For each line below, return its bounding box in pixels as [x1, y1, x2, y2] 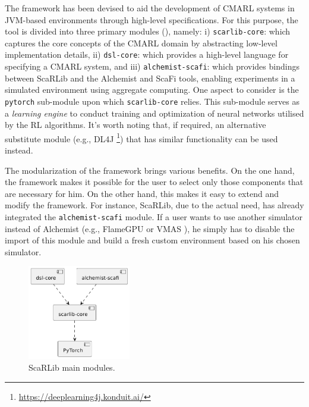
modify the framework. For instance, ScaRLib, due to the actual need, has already [5, 199, 304, 211]
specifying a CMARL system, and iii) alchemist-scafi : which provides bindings [5, 60, 299, 73]
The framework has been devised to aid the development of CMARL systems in [5, 2, 295, 14]
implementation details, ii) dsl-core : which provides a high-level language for [5, 48, 289, 61]
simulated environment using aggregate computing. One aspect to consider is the [5, 83, 299, 96]
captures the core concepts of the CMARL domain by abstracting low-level [5, 36, 278, 49]
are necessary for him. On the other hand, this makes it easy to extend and [5, 187, 279, 199]
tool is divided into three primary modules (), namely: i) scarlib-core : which [5, 25, 291, 37]
